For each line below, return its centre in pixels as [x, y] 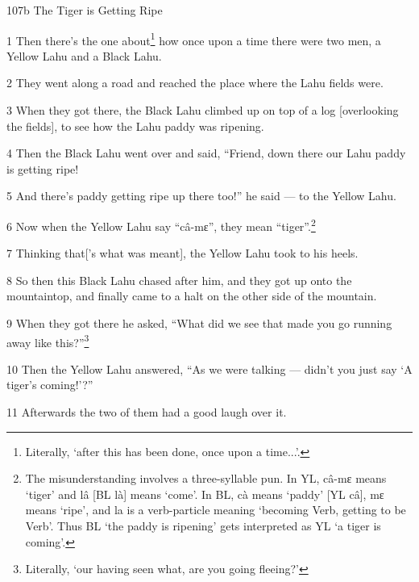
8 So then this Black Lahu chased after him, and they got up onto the [179, 280]
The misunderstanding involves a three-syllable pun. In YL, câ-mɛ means [206, 478]
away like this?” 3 [48, 341]
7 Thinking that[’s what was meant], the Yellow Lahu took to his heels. [183, 253]
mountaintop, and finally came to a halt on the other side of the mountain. [192, 296]
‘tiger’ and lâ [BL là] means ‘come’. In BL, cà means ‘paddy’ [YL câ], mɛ [205, 494]
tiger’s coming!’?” [50, 385]
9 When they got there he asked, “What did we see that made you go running [199, 323]
